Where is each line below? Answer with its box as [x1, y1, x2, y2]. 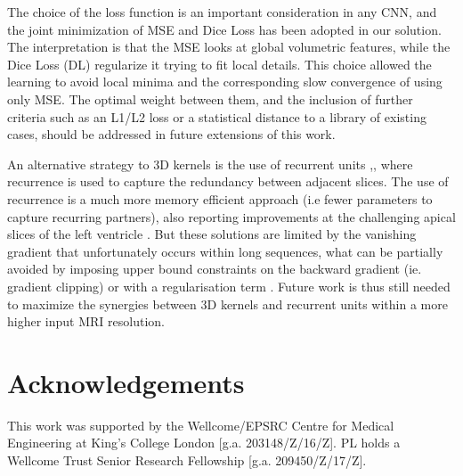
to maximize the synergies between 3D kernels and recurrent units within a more [7, 294, 448, 313]
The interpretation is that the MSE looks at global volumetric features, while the [7, 37, 451, 56]
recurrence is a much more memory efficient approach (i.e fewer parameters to [7, 189, 433, 208]
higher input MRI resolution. [7, 312, 165, 331]
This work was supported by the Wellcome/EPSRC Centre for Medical [7, 415, 394, 434]
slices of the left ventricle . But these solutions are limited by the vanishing [7, 225, 417, 243]
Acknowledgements [7, 364, 245, 400]
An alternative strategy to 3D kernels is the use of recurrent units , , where [7, 154, 413, 173]
